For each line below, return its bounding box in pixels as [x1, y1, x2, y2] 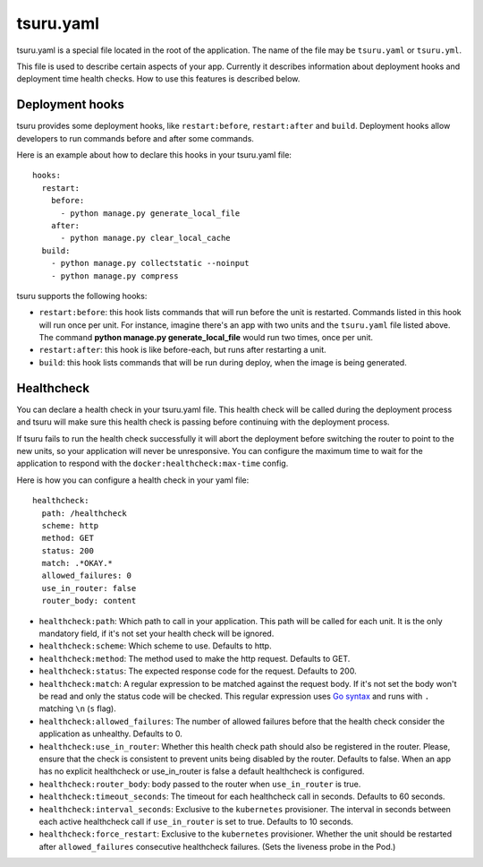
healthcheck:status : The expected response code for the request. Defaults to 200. [38, 665, 357, 676]
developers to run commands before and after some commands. [16, 133, 255, 143]
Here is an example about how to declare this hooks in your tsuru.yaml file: [16, 150, 292, 160]
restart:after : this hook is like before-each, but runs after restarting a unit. [38, 345, 326, 356]
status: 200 [41, 545, 94, 555]
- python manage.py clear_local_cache [60, 233, 232, 244]
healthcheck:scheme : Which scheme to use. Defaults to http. [38, 640, 272, 651]
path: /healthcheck [41, 508, 127, 519]
